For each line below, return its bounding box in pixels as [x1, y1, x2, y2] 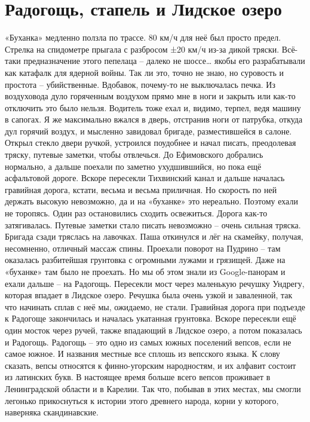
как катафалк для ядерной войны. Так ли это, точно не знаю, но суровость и [5, 66, 284, 78]
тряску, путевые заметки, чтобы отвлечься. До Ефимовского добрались [5, 148, 263, 161]
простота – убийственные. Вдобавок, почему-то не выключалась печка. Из [5, 78, 275, 90]
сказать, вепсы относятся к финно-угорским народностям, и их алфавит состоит [5, 359, 296, 371]
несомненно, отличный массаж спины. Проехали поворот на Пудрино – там [5, 241, 281, 254]
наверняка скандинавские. [5, 406, 99, 418]
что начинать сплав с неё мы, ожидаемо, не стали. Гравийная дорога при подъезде [5, 300, 305, 313]
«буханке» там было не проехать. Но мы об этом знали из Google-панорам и [5, 265, 286, 277]
